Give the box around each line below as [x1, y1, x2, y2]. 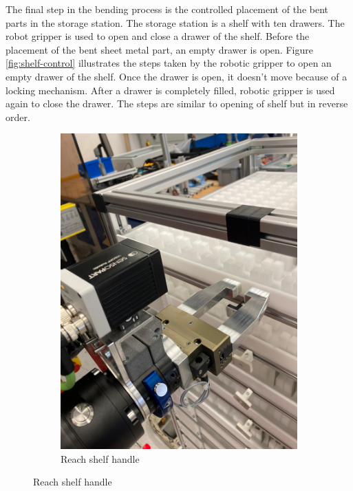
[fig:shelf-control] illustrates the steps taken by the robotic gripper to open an [6, 56, 332, 70]
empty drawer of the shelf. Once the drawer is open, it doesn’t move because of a [6, 69, 347, 83]
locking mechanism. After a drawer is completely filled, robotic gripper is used [6, 83, 335, 97]
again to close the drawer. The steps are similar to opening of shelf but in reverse [6, 96, 348, 111]
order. [6, 109, 30, 124]
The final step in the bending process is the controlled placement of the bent [6, 2, 328, 16]
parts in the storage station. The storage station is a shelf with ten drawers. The [6, 15, 345, 30]
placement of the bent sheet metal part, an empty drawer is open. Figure [6, 42, 313, 56]
